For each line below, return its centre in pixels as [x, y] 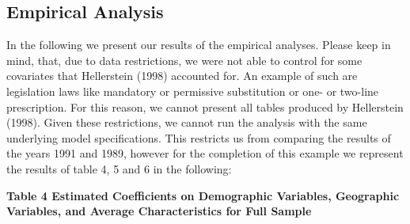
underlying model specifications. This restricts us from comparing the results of [199, 137]
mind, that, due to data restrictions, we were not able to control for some [184, 60]
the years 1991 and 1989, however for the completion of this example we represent [205, 153]
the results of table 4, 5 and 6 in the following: [119, 168]
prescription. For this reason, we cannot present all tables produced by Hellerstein [205, 106]
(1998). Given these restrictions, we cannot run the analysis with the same [187, 122]
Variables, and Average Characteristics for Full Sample [159, 211]
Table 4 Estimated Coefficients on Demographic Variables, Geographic [203, 195]
